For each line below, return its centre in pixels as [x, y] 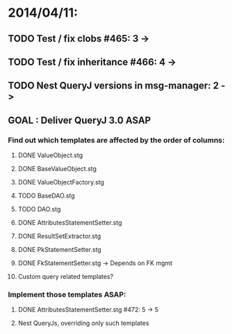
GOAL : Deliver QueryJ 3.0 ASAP [80, 120]
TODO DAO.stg [39, 209]
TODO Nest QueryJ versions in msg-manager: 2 [114, 86]
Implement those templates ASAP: [67, 294]
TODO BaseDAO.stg [46, 196]
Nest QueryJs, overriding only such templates [83, 323]
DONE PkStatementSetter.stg [59, 250]
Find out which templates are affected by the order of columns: [116, 140]
